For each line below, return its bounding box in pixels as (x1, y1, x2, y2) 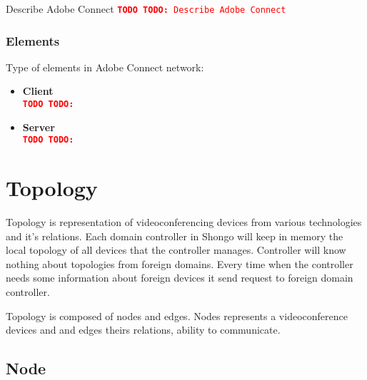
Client (22, 83, 54, 98)
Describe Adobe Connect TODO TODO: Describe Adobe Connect (6, 1, 286, 16)
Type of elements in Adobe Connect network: (6, 59, 204, 74)
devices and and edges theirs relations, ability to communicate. (6, 322, 281, 337)
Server (22, 119, 55, 134)
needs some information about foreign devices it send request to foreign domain (6, 270, 353, 285)
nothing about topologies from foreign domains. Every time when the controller (6, 256, 353, 271)
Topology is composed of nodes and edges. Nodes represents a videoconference (6, 308, 348, 323)
